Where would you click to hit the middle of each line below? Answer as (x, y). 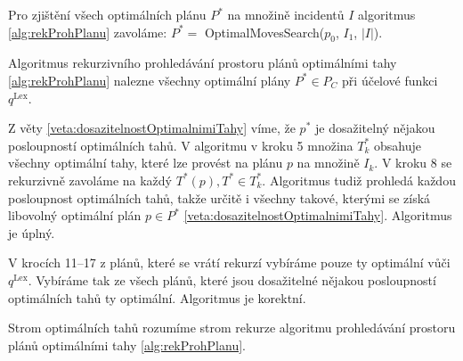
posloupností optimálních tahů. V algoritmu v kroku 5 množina (181, 145)
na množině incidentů (286, 14)
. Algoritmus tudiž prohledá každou (359, 180)
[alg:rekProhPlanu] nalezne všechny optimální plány (150, 80)
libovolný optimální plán (75, 215)
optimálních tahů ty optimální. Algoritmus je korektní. (157, 297)
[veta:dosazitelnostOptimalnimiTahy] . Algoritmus (318, 215)
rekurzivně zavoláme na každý (90, 180)
